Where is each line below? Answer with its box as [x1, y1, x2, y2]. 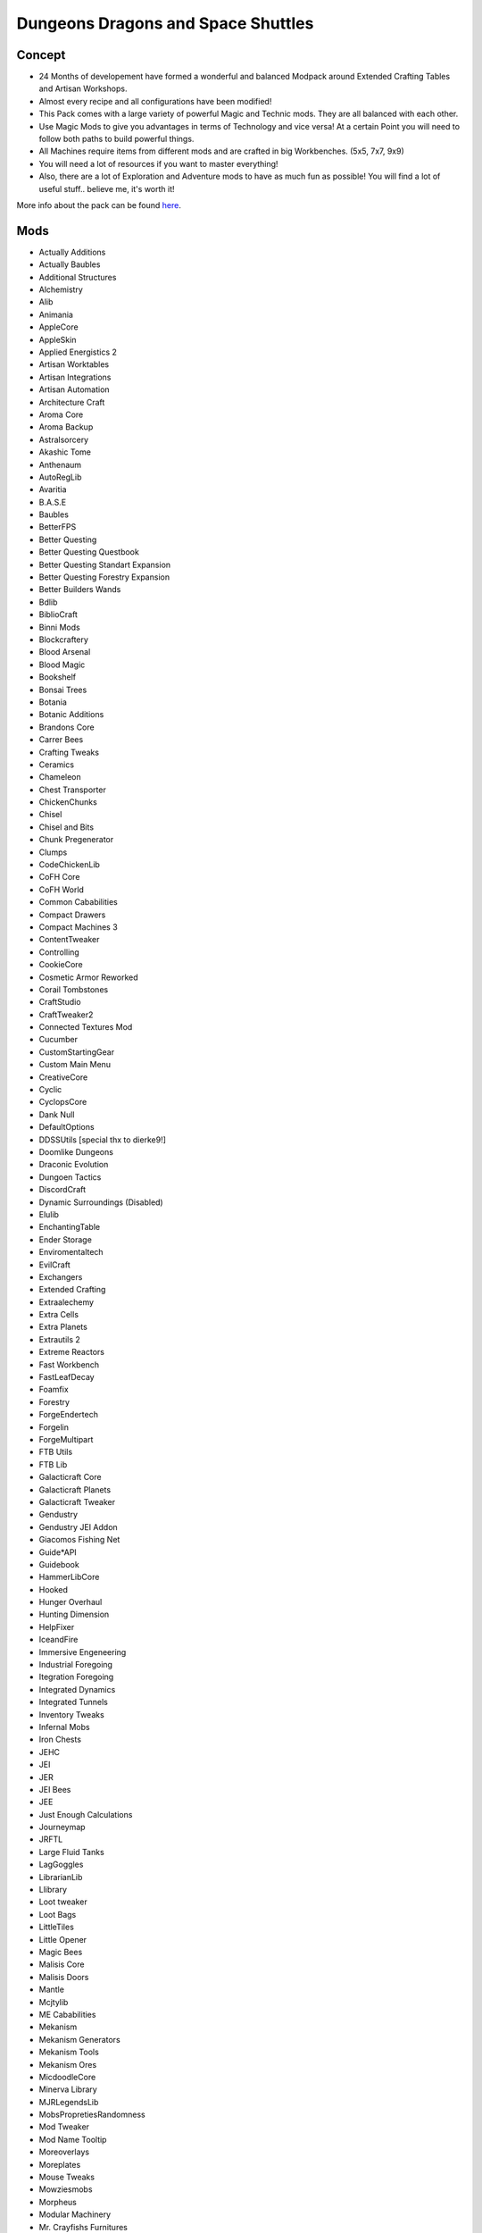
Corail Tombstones [38, 983, 109, 995]
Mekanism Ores [38, 2059, 97, 2070]
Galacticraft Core [38, 1472, 102, 1483]
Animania [38, 309, 73, 320]
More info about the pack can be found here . [16, 199, 182, 210]
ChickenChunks [38, 797, 97, 807]
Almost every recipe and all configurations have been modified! [38, 96, 272, 106]
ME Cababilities [38, 2009, 96, 2020]
